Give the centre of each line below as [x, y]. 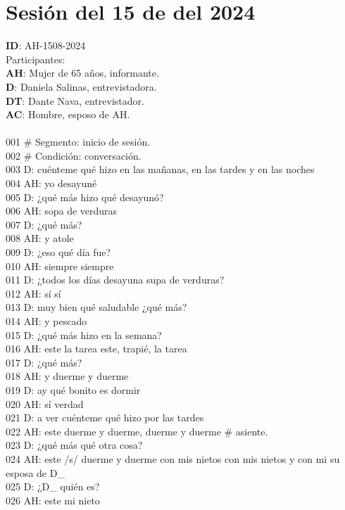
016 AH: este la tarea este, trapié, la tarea [96, 349]
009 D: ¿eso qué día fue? [58, 252]
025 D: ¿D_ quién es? [53, 486]
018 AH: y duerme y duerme [67, 376]
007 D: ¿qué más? [44, 224]
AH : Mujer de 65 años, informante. [82, 73]
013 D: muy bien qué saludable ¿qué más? [96, 307]
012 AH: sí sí [33, 293]
